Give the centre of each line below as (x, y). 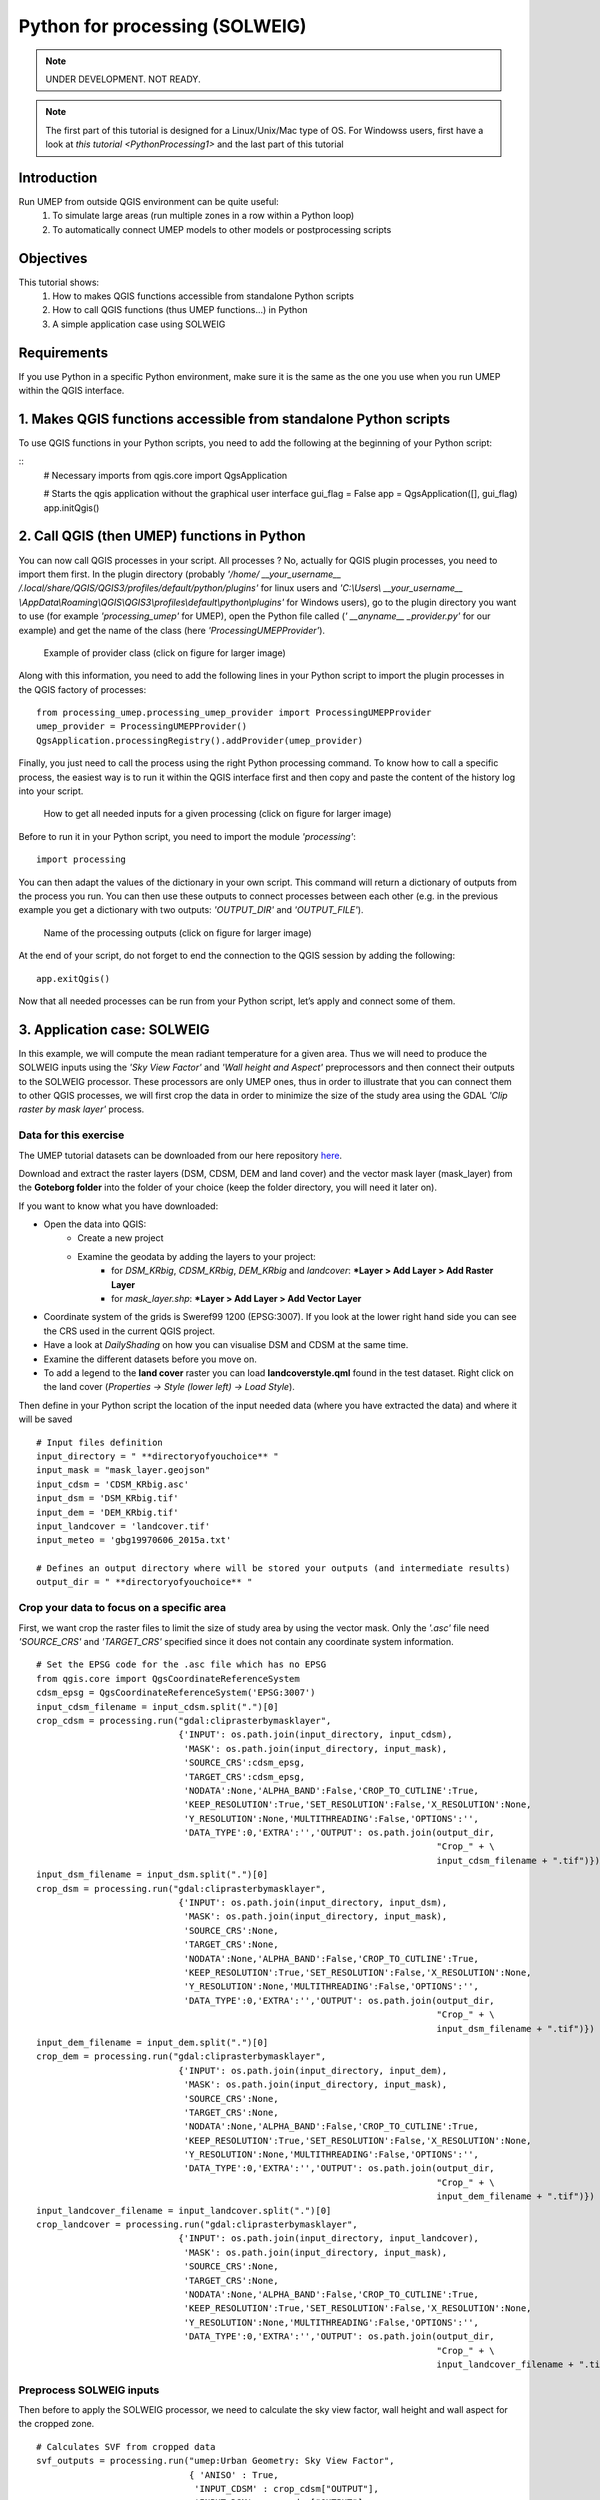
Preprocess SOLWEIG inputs (89, 2390)
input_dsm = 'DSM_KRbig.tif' (107, 1498)
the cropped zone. (56, 2424)
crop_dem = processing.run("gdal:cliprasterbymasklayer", (181, 2056)
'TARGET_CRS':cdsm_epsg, (244, 1776)
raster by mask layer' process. (81, 1109)
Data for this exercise (71, 1135)
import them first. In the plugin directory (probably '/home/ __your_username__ (180, 574)
